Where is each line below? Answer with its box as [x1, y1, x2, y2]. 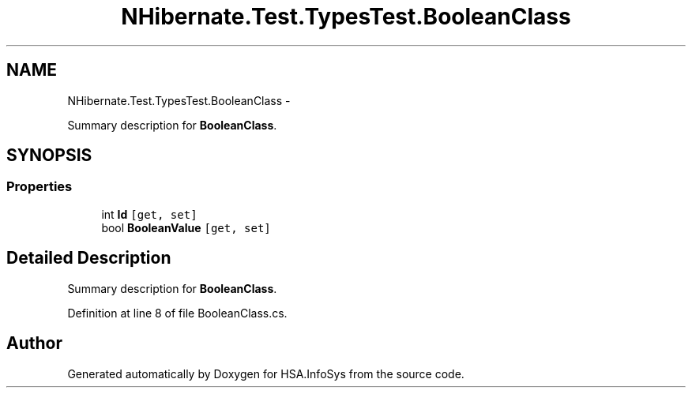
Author [6, 333, 62, 354]
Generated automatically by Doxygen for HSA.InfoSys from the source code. [67, 366, 464, 381]
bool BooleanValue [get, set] [101, 220, 271, 235]
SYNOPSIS [6, 145, 92, 166]
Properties [6, 178, 73, 195]
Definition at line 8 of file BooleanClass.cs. [67, 306, 288, 320]
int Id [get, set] [101, 207, 197, 221]
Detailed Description [6, 248, 171, 268]
